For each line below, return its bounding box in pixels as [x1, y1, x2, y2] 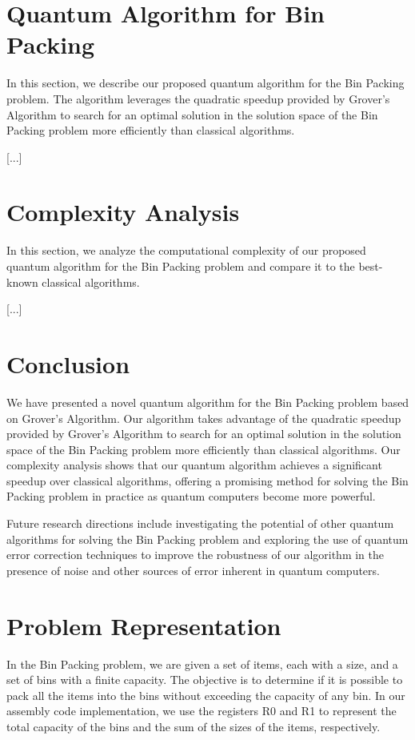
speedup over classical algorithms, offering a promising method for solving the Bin [6, 472, 409, 489]
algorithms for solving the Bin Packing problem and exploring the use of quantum [6, 530, 409, 547]
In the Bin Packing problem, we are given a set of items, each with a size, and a [6, 655, 398, 672]
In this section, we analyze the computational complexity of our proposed [6, 242, 366, 259]
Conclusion [6, 347, 130, 380]
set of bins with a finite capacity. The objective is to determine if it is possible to [6, 671, 403, 688]
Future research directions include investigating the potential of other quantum [6, 515, 394, 532]
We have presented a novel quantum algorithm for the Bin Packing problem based [6, 393, 409, 410]
